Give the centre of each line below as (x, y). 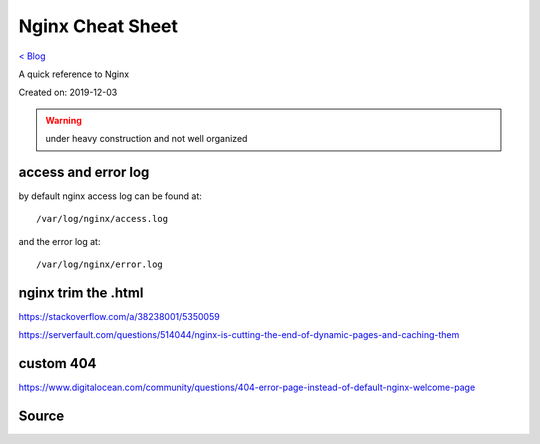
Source (41, 416)
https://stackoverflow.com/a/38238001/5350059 (119, 317)
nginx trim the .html (81, 293)
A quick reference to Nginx (74, 74)
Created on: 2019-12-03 (68, 92)
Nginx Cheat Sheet (98, 26)
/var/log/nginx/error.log (100, 264)
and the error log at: (59, 241)
